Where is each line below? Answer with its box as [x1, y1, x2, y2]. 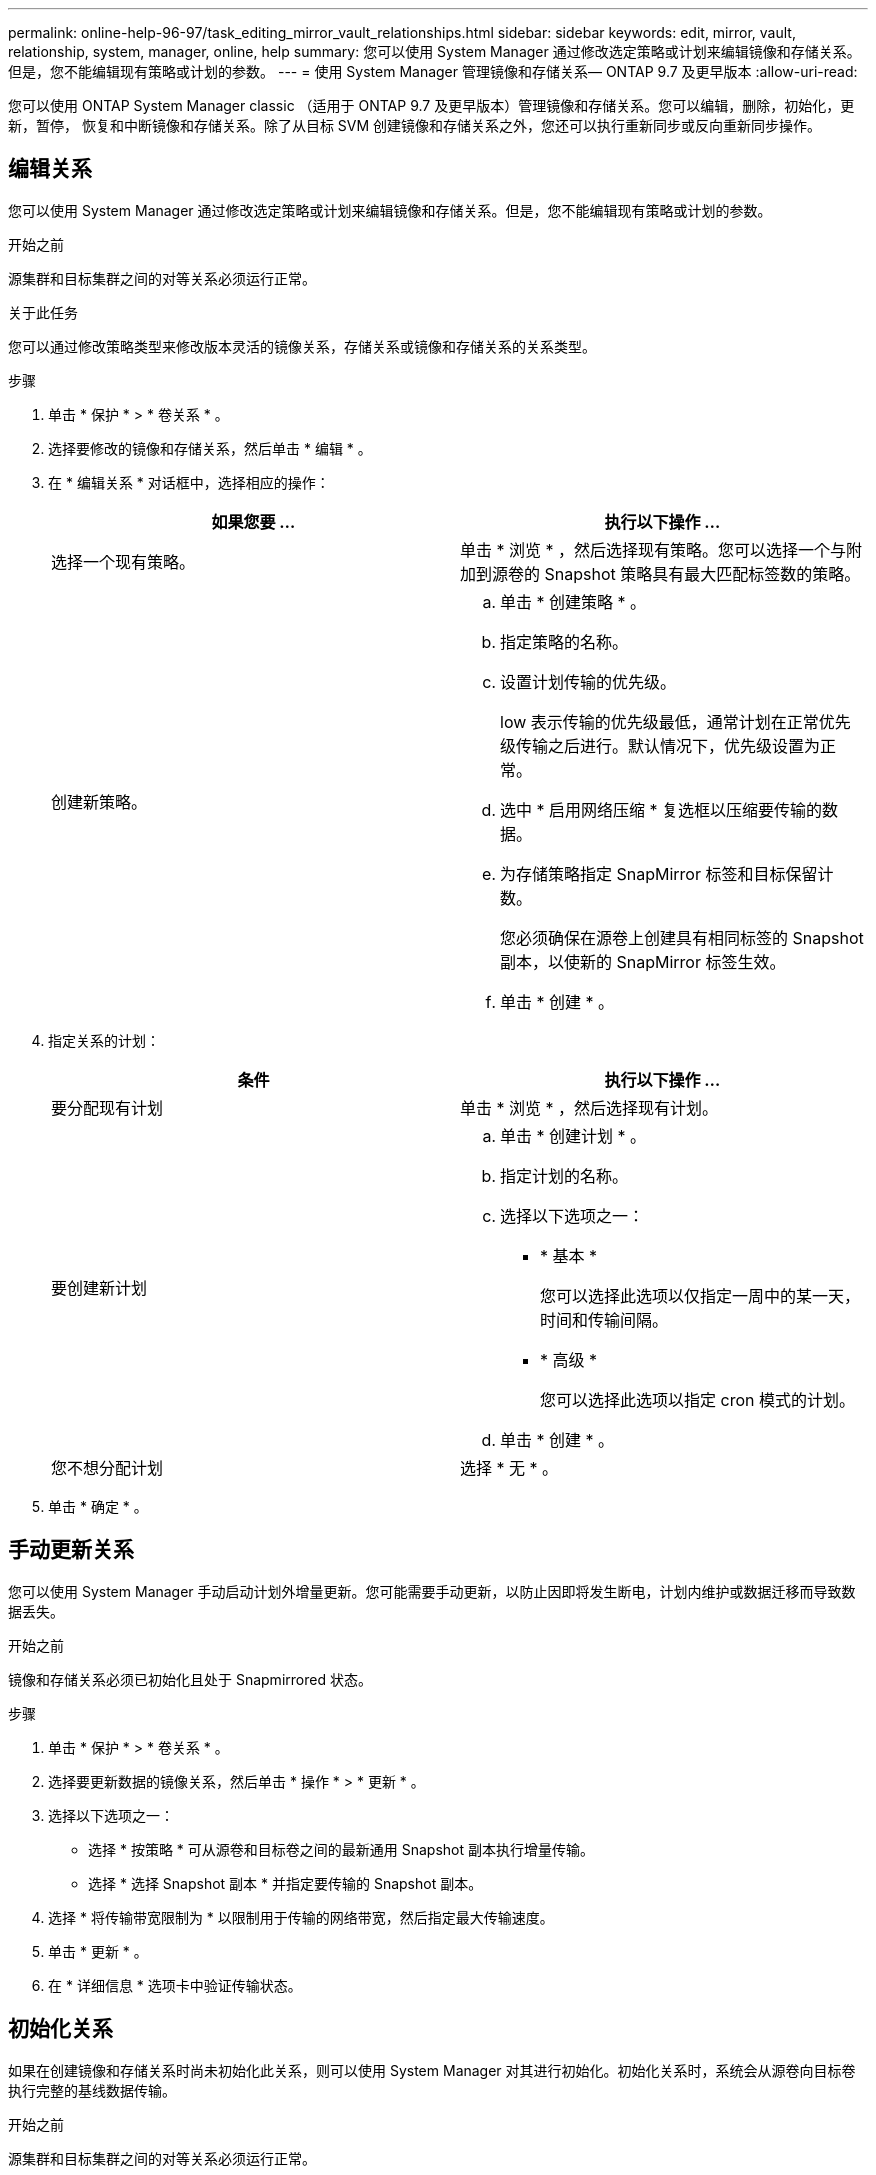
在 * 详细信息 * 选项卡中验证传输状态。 [48, 1976, 302, 1994]
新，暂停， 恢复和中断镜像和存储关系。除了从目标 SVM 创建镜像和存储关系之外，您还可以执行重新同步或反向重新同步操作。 [8, 117, 822, 134]
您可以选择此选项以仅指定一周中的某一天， [540, 1285, 861, 1306]
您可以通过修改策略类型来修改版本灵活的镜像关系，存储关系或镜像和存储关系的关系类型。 [8, 337, 596, 355]
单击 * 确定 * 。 [48, 1497, 148, 1515]
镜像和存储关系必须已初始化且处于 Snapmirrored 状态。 [8, 1670, 372, 1688]
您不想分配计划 [51, 1457, 164, 1478]
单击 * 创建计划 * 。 [500, 1125, 647, 1146]
